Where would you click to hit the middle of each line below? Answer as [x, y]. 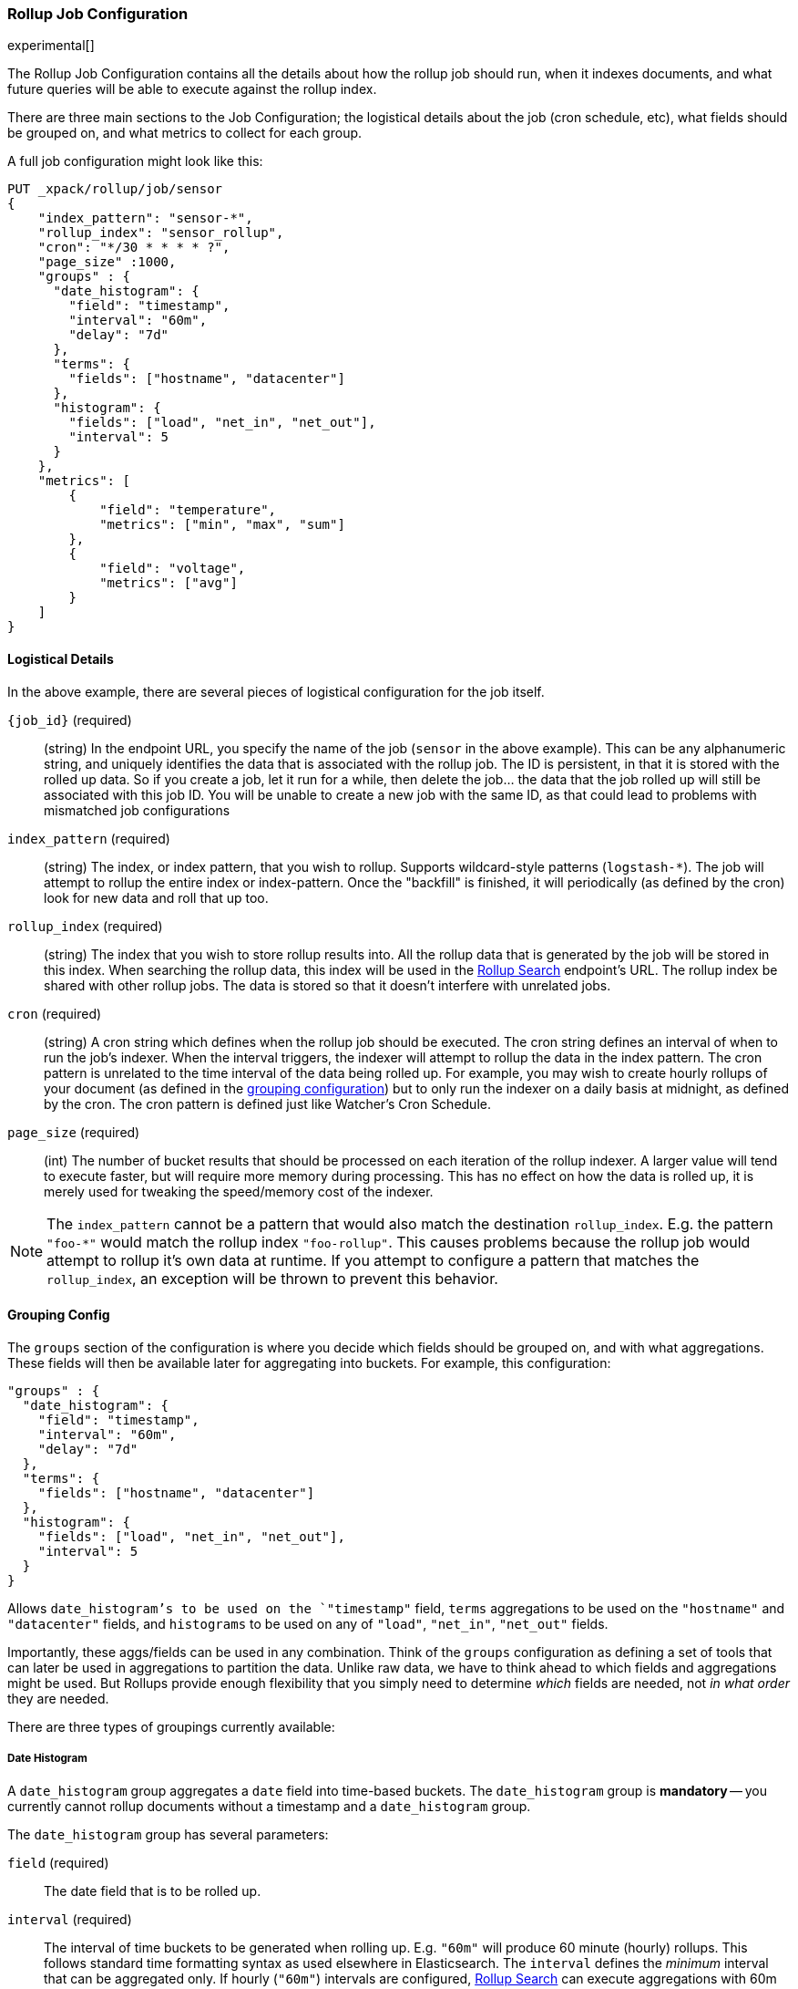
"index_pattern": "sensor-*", [145, 218]
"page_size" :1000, [107, 262]
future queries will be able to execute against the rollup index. [192, 89]
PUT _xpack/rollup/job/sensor [115, 189]
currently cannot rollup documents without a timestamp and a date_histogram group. [269, 1806]
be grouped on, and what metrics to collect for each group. [185, 133]
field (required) [58, 1862]
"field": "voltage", [173, 569]
